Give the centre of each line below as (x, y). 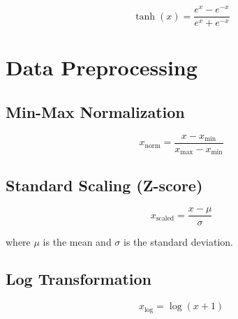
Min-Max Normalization (95, 111)
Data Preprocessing (102, 67)
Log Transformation (79, 279)
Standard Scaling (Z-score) (104, 185)
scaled (165, 219)
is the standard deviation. (178, 241)
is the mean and (77, 241)
